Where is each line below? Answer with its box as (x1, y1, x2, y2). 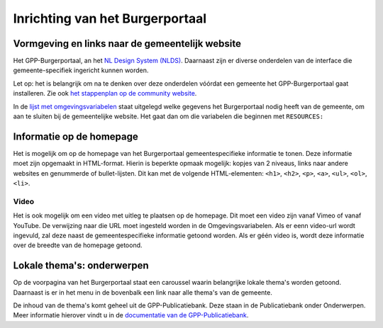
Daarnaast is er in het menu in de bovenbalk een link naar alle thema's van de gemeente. (13, 288, 272, 297)
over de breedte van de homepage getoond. (13, 241, 143, 249)
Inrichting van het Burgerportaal (13, 11, 207, 26)
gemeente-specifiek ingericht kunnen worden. (13, 66, 149, 74)
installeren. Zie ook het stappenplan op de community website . (13, 89, 197, 98)
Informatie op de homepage (13, 130, 138, 142)
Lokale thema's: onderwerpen (13, 259, 149, 272)
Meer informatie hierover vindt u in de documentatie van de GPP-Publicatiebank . (13, 311, 249, 319)
